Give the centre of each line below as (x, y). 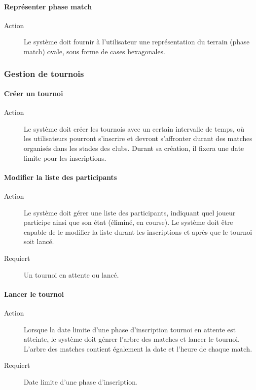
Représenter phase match (48, 6)
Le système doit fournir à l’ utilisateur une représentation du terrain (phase (137, 42)
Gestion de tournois (44, 73)
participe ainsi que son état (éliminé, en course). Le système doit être (128, 222)
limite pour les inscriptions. (65, 158)
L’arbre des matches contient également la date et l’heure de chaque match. (138, 348)
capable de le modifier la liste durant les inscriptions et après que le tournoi (138, 231)
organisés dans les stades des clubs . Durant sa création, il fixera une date (134, 148)
